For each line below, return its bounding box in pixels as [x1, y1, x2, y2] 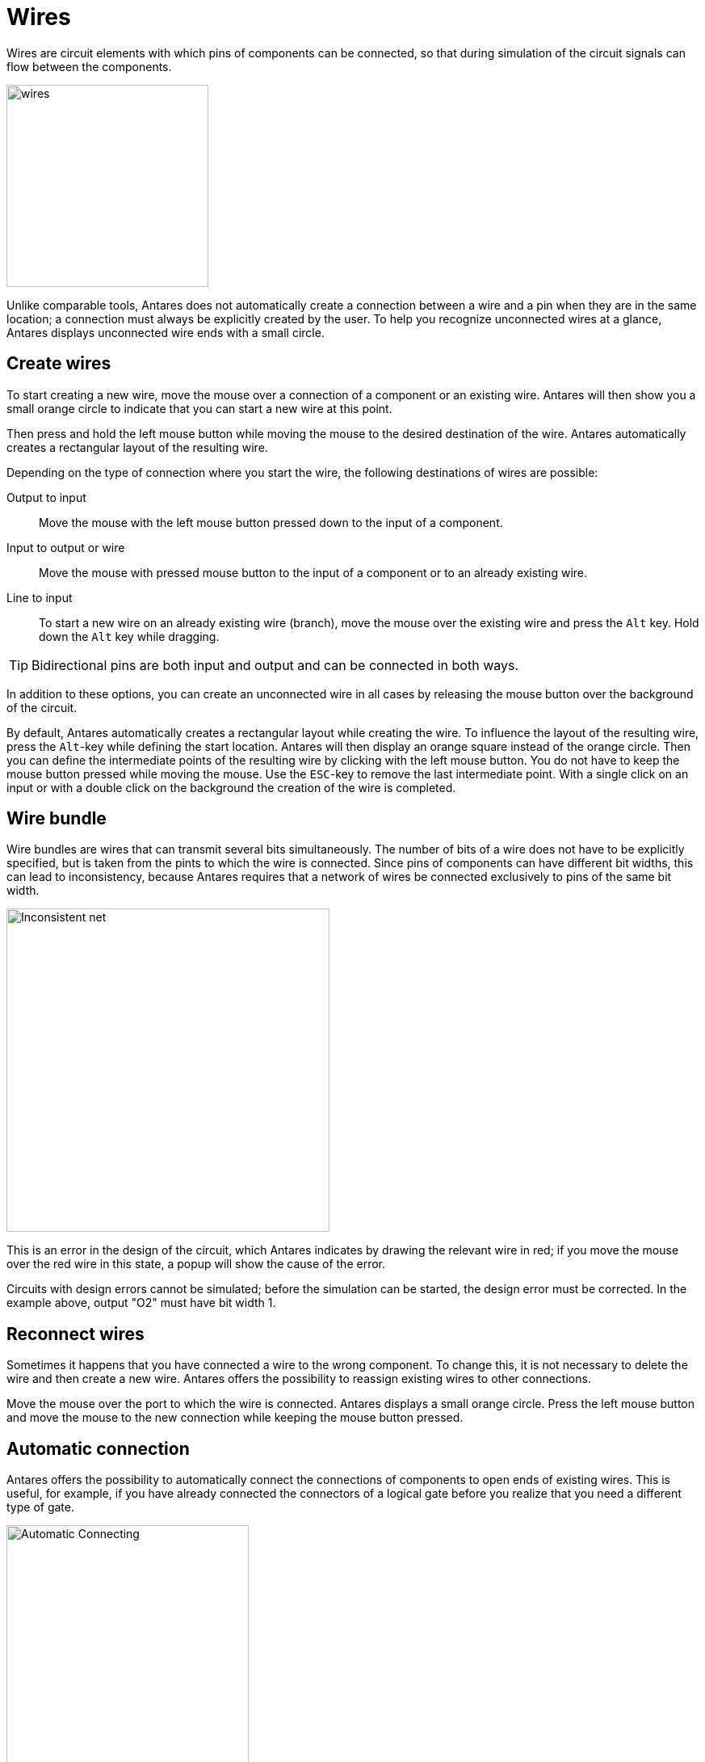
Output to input [6, 490, 86, 504]
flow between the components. [6, 59, 172, 74]
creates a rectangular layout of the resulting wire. [6, 440, 268, 454]
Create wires [6, 353, 111, 374]
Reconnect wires [6, 1323, 145, 1344]
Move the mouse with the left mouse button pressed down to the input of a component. [39, 515, 503, 529]
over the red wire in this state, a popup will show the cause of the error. [6, 1257, 385, 1271]
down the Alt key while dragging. [39, 629, 220, 643]
